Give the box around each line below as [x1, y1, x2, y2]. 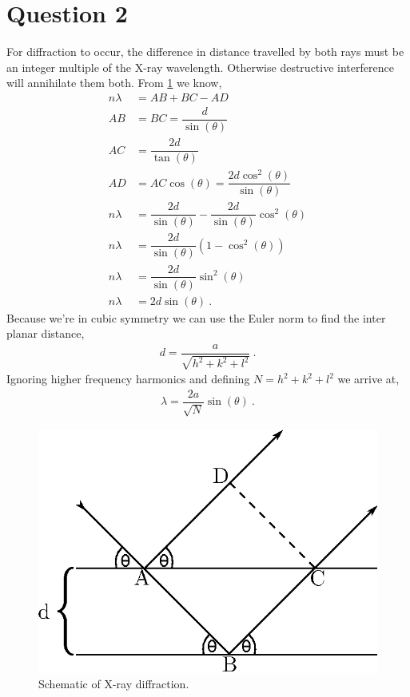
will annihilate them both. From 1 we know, [6, 74, 222, 91]
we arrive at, [337, 370, 400, 387]
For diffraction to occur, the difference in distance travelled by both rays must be [6, 43, 404, 60]
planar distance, [6, 325, 85, 342]
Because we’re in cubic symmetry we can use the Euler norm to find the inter [6, 309, 386, 326]
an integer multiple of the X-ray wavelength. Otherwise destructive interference [6, 58, 394, 75]
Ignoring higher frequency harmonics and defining [6, 370, 250, 387]
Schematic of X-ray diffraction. [38, 675, 189, 692]
